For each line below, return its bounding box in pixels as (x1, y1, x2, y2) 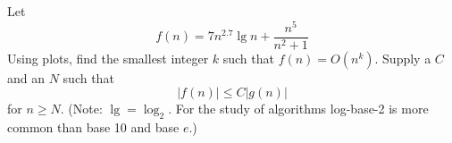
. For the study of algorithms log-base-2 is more (168, 99, 429, 118)
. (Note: (60, 99, 103, 118)
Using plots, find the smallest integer (7, 48, 209, 67)
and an (7, 68, 46, 87)
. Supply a (374, 48, 431, 67)
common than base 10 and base (7, 118, 180, 137)
